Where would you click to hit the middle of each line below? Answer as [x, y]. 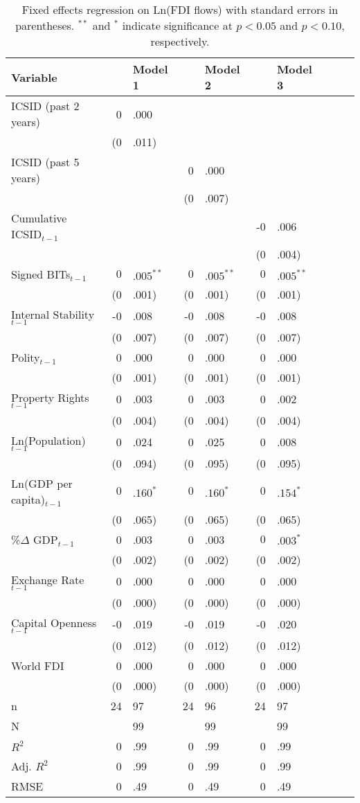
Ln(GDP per [42, 483]
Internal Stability [53, 314]
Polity [26, 357]
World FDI [38, 665]
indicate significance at [177, 25]
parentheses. [45, 25]
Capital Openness [54, 622]
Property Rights [50, 397]
